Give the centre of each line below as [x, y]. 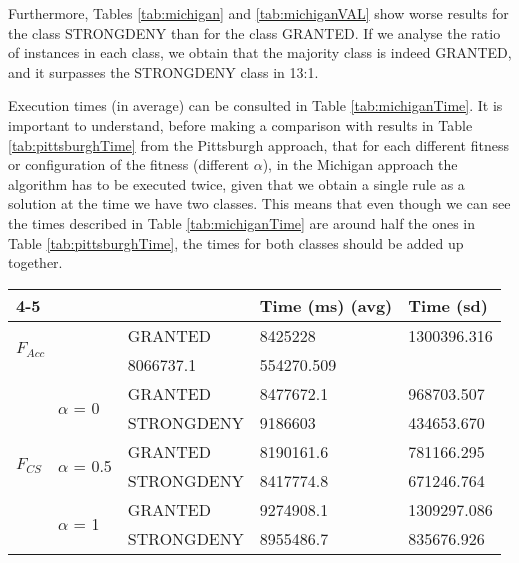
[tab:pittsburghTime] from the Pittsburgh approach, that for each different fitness [258, 144]
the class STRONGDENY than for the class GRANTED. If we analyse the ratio [254, 32]
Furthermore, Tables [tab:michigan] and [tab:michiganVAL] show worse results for [258, 13]
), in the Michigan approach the [360, 164]
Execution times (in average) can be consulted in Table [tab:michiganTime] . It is [255, 105]
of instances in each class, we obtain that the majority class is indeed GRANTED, [260, 52]
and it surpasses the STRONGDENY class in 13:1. [163, 71]
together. [35, 262]
